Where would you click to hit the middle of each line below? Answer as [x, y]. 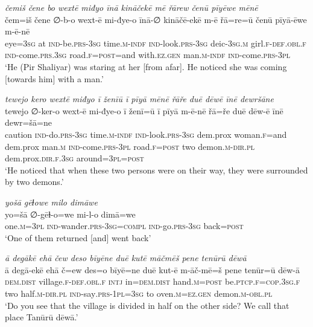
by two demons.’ [34, 182]
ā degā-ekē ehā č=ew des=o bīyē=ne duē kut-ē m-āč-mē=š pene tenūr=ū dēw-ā [152, 269]
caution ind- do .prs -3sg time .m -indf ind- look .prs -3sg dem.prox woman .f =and [146, 134]
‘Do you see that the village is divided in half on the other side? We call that [147, 305]
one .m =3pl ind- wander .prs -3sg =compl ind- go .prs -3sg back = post [124, 226]
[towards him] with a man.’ [54, 78]
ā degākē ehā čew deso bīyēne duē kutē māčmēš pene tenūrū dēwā [126, 258]
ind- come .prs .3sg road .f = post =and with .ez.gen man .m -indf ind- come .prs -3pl [148, 55]
